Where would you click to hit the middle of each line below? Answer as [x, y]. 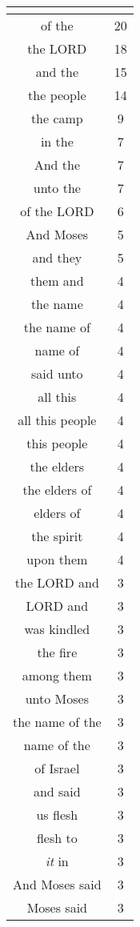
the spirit [57, 536]
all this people [57, 420]
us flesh [57, 815]
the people [57, 95]
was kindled [57, 629]
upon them [57, 559]
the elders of [57, 490]
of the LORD [57, 211]
